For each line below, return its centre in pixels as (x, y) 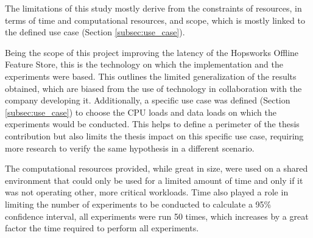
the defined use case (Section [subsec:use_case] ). (95, 32)
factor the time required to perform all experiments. (102, 228)
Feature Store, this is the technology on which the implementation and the (144, 64)
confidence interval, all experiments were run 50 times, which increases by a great (157, 216)
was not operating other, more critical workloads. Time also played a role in (147, 192)
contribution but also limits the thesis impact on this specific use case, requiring (154, 135)
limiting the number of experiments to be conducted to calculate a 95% (138, 204)
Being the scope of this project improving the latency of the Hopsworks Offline (152, 52)
